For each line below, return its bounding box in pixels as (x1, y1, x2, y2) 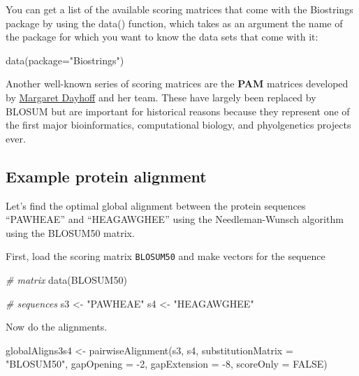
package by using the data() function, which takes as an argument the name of (6, 15, 343, 30)
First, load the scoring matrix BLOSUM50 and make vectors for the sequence (6, 249, 325, 263)
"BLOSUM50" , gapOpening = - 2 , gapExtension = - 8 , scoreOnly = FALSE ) (6, 356, 328, 371)
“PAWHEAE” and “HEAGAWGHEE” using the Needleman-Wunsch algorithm (6, 212, 344, 226)
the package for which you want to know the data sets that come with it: (6, 29, 318, 44)
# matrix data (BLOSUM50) (6, 272, 127, 287)
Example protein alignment (6, 165, 207, 187)
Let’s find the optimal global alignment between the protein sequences (6, 198, 306, 212)
